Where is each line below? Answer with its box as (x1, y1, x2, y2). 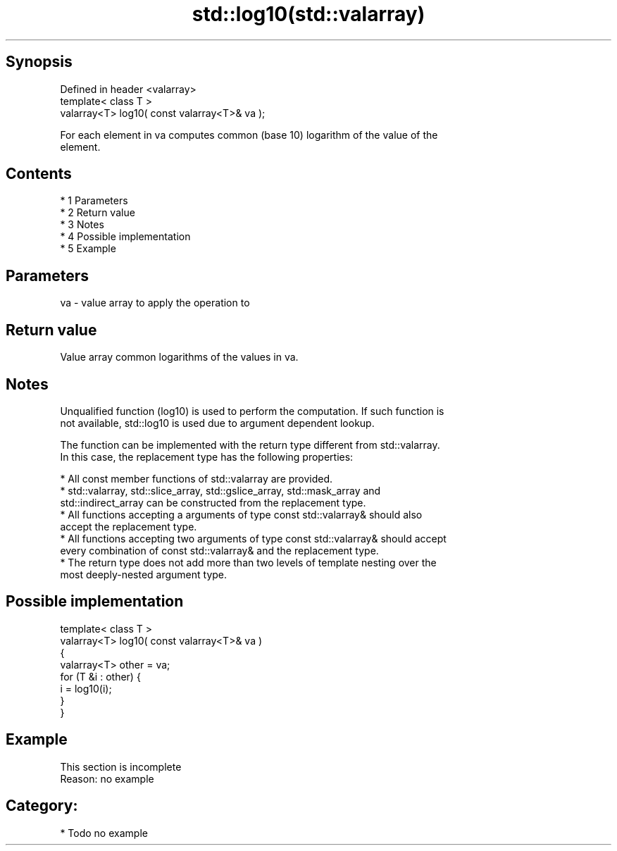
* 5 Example (60, 242, 116, 255)
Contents (6, 165, 72, 183)
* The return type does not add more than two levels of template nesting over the (60, 556, 437, 569)
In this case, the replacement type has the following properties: (60, 450, 354, 463)
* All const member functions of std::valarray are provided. (60, 472, 333, 485)
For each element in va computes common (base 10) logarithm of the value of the (60, 128, 438, 141)
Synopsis (6, 53, 73, 71)
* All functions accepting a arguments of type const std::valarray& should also (60, 508, 423, 521)
